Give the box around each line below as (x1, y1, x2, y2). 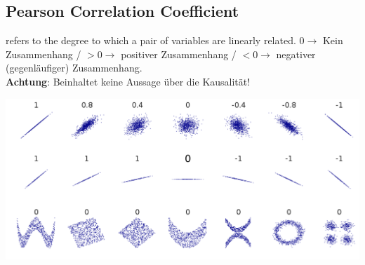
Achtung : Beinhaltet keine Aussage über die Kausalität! (6, 74, 251, 88)
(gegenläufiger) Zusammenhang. (6, 60, 142, 75)
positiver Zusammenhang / (121, 46, 237, 61)
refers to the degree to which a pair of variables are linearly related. (6, 33, 296, 48)
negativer (276, 46, 316, 61)
